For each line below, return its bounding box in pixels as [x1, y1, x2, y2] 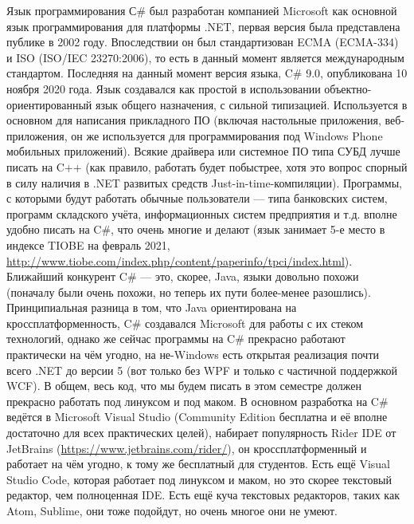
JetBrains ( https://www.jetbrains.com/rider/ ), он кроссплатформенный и [6, 439, 367, 456]
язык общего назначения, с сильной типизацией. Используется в [95, 96, 408, 112]
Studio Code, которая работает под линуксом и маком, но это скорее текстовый [6, 471, 392, 487]
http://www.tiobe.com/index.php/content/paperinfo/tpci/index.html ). [6, 252, 353, 269]
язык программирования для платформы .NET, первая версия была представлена [6, 18, 400, 34]
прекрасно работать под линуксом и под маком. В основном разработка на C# [6, 392, 389, 409]
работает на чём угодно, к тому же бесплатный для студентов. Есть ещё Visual [6, 455, 390, 472]
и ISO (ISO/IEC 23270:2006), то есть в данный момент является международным [6, 49, 404, 65]
